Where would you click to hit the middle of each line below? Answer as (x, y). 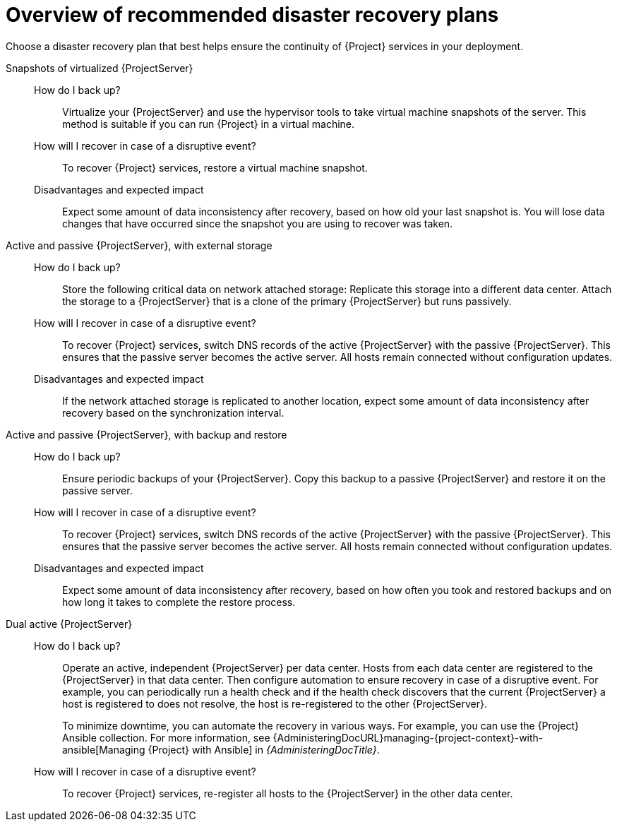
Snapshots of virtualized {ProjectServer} (100, 68)
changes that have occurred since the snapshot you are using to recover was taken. (258, 223)
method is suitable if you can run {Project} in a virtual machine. (209, 124)
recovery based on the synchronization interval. (173, 412)
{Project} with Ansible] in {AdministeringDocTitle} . (264, 749)
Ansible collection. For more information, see (166, 737)
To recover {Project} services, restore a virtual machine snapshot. (215, 167)
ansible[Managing (104, 749)
